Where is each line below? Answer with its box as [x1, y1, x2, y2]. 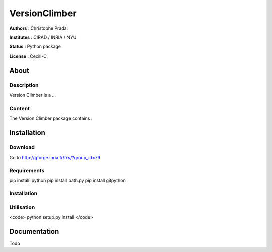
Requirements [9, 167, 45, 174]
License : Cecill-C [9, 53, 47, 59]
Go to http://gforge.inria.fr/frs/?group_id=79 [9, 155, 101, 161]
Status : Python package [9, 43, 61, 50]
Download [9, 144, 35, 151]
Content [9, 105, 30, 112]
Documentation [9, 227, 59, 236]
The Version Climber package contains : [9, 115, 93, 121]
